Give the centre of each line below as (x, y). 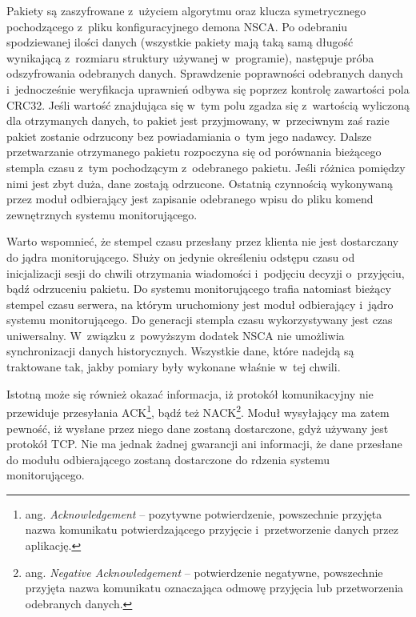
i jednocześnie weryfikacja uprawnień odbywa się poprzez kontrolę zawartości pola (208, 88)
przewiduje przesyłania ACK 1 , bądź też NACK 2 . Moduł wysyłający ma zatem (198, 411)
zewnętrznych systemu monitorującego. (102, 214)
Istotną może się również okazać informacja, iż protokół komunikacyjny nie (190, 393)
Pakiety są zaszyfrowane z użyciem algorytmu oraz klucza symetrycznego (186, 10)
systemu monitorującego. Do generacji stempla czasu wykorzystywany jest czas (200, 320)
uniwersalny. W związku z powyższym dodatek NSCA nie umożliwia (176, 335)
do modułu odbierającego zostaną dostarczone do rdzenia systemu (168, 459)
